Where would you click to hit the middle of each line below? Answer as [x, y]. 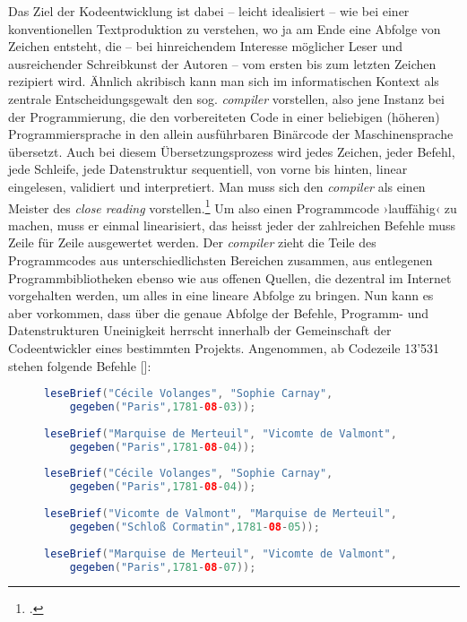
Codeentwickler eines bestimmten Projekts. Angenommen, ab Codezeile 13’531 [224, 347]
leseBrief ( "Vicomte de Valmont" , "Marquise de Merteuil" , [221, 514]
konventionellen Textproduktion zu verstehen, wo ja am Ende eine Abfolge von [225, 28]
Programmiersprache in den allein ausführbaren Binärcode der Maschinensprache [231, 134]
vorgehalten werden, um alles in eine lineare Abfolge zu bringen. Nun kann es [221, 295]
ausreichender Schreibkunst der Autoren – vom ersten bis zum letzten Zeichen [222, 63]
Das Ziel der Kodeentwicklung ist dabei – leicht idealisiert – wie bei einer [209, 11]
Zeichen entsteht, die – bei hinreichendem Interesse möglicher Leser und [206, 46]
